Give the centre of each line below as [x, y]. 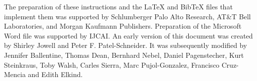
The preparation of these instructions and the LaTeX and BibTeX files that [118, 6]
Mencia [15, 74]
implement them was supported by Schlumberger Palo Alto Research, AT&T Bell [128, 16]
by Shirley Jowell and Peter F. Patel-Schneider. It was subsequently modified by [126, 45]
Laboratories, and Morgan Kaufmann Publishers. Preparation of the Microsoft [123, 26]
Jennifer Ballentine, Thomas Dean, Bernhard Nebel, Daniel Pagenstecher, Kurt [124, 55]
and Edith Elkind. [55, 74]
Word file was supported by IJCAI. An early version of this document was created [128, 35]
